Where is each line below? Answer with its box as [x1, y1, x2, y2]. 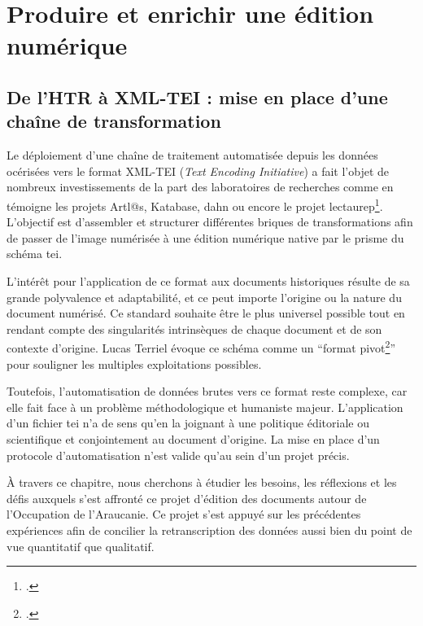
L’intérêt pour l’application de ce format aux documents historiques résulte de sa [7, 272, 410, 289]
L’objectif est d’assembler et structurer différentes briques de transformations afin [7, 213, 413, 230]
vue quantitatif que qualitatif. [7, 537, 155, 554]
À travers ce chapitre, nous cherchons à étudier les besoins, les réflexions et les [7, 474, 397, 491]
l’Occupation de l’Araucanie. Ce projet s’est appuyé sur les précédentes [7, 506, 361, 523]
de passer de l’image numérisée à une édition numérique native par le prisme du [7, 229, 404, 246]
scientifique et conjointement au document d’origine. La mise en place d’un [7, 430, 380, 447]
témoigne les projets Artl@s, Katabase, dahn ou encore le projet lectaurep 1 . [7, 195, 383, 214]
